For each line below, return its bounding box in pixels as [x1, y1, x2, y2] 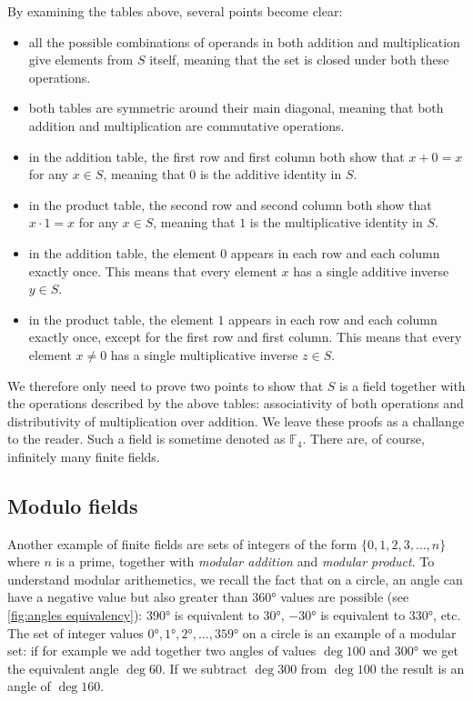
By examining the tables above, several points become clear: [7, 2, 343, 20]
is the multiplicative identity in [249, 213, 423, 232]
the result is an [380, 658, 465, 677]
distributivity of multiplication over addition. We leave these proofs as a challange [7, 411, 465, 430]
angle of [7, 676, 51, 696]
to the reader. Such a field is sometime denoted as [7, 429, 286, 448]
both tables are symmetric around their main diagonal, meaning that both [28, 98, 444, 117]
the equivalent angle [7, 658, 119, 677]
